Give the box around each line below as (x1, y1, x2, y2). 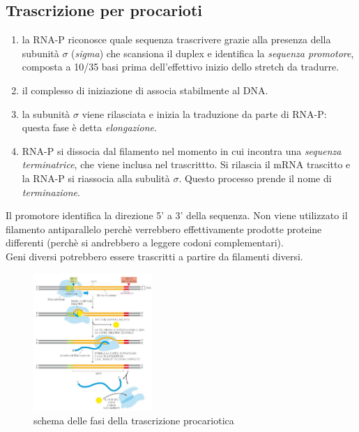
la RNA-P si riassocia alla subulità (22, 170, 170, 185)
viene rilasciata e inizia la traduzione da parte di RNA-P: (82, 106, 327, 121)
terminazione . (22, 184, 80, 199)
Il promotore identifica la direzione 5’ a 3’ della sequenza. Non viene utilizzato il (6, 208, 348, 223)
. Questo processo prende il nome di (178, 170, 332, 185)
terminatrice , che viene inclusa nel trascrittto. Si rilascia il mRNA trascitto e (22, 157, 351, 172)
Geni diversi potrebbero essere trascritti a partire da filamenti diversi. (6, 248, 303, 263)
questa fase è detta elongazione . (22, 120, 157, 135)
